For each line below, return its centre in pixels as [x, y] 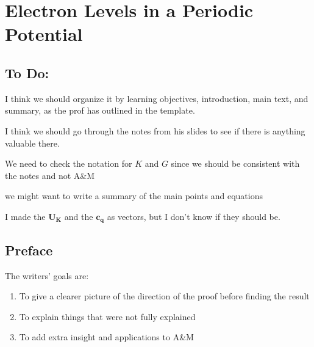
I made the [25, 216]
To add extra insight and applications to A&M [106, 337]
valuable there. [32, 143]
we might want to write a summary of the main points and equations [134, 196]
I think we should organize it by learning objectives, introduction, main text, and [157, 98]
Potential [44, 34]
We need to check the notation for [69, 163]
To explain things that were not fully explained [107, 316]
